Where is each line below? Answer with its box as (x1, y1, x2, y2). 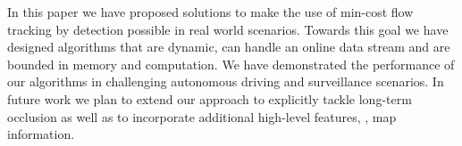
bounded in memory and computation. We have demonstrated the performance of (7, 54, 455, 73)
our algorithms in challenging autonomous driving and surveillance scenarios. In (7, 72, 444, 91)
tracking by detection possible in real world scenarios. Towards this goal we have (7, 20, 449, 38)
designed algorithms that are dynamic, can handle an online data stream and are (7, 37, 450, 56)
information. (7, 125, 75, 143)
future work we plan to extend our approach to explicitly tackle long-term (7, 89, 412, 108)
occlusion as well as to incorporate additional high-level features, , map (7, 107, 397, 126)
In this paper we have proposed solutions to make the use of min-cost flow (7, 3, 414, 20)
